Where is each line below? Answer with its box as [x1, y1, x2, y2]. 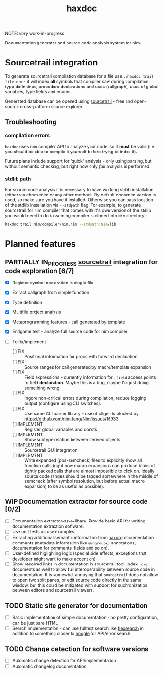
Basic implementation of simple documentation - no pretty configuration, [12, 614, 158, 620]
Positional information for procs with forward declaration [24, 353, 138, 359]
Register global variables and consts [24, 426, 97, 432]
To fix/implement [12, 338, 46, 345]
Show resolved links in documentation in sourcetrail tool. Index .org [12, 561, 148, 567]
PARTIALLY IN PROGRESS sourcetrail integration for [5, 258, 158, 267]
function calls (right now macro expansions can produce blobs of [24, 462, 155, 468]
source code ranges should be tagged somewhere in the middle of [24, 473, 158, 479]
